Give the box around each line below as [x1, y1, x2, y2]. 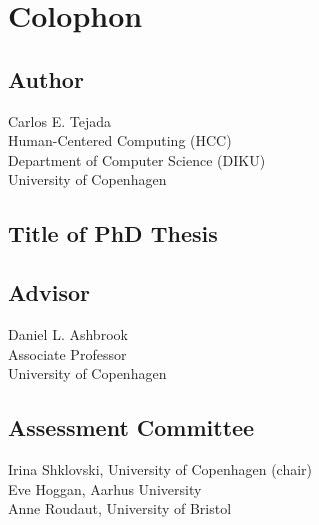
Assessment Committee [8, 412, 255, 443]
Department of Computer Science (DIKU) [8, 149, 266, 170]
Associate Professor [8, 343, 127, 364]
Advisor [8, 277, 91, 308]
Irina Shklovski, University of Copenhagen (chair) [8, 458, 313, 479]
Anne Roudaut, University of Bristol [8, 498, 232, 519]
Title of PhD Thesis [8, 218, 218, 249]
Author [8, 63, 84, 94]
